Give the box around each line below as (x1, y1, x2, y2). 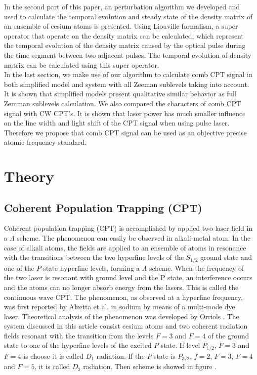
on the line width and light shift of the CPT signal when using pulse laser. (4, 118, 230, 128)
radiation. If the (96, 350, 145, 361)
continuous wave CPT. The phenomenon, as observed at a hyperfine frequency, (4, 292, 243, 302)
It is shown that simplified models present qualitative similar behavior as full (4, 88, 237, 99)
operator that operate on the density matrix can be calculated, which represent (4, 30, 244, 41)
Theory (4, 166, 54, 186)
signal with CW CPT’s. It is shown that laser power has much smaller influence (4, 108, 246, 118)
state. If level (161, 340, 200, 350)
